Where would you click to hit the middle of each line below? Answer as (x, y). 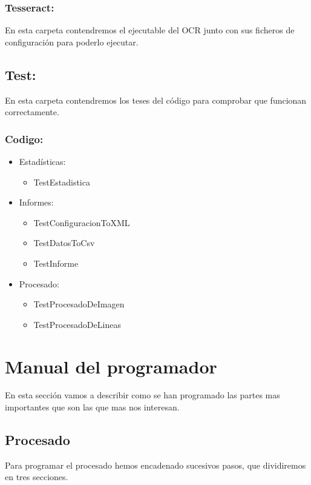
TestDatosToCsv (64, 243)
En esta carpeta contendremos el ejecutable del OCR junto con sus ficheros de (150, 30)
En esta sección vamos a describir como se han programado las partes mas (142, 395)
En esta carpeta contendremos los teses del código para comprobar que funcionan (156, 100)
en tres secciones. (37, 477)
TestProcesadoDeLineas (77, 324)
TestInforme (56, 263)
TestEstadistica (62, 182)
